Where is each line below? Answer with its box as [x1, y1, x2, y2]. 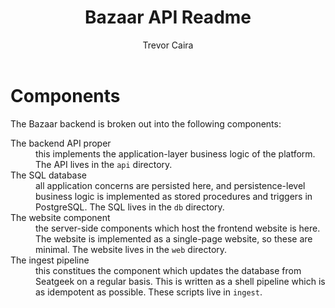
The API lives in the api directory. [35, 158, 173, 170]
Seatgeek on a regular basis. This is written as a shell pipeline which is [35, 275, 326, 287]
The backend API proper [10, 137, 112, 149]
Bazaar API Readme [84, 6, 252, 29]
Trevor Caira [142, 39, 194, 51]
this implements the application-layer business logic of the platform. [35, 147, 316, 160]
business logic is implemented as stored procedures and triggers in [35, 190, 313, 202]
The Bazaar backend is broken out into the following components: [10, 117, 282, 130]
